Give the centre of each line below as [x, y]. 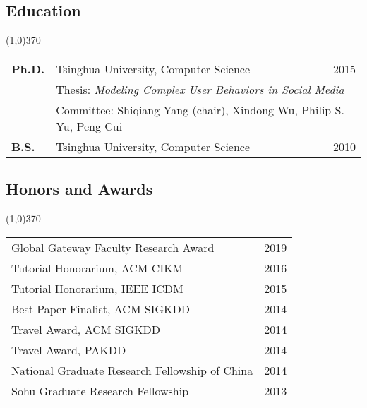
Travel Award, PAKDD [69, 349]
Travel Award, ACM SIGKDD [86, 329]
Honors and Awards [79, 189]
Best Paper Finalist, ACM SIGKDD [101, 308]
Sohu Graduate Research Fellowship [100, 390]
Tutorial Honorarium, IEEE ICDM [97, 288]
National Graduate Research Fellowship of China [132, 370]
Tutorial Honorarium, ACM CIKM [97, 268]
